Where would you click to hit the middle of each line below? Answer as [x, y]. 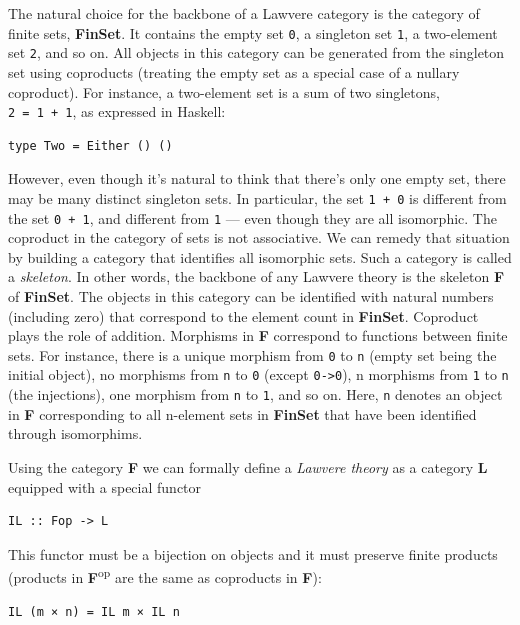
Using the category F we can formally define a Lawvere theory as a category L [248, 466]
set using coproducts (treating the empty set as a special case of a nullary [234, 71]
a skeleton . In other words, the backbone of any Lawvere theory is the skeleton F [256, 276]
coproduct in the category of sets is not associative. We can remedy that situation [259, 237]
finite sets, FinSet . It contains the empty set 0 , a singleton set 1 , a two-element [253, 32]
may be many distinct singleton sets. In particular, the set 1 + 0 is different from [257, 197]
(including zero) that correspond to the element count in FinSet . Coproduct [243, 315]
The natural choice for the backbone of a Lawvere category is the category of [244, 13]
